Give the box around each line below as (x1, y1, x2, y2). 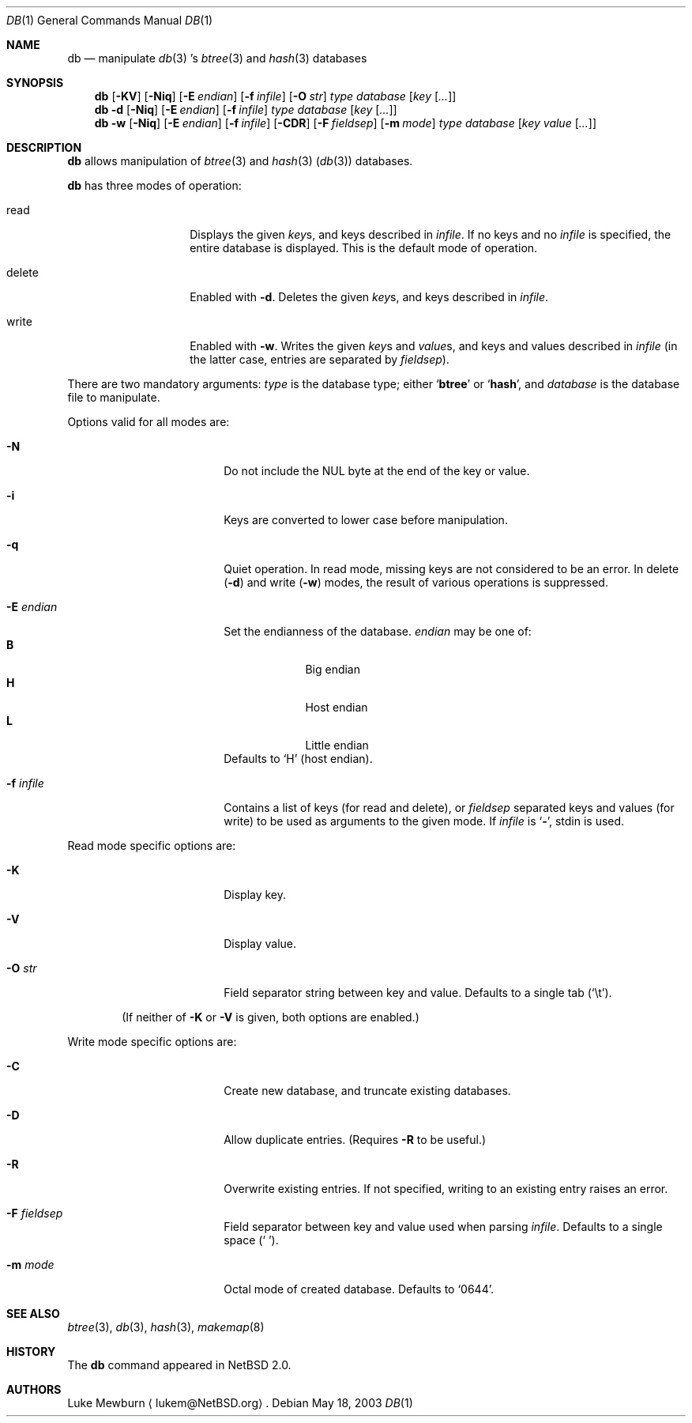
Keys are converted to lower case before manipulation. (224, 513, 508, 527)
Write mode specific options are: (67, 1035, 237, 1048)
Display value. (224, 937, 297, 950)
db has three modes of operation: (67, 179, 242, 192)
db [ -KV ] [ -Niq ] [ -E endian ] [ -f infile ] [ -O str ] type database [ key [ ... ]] (94, 89, 457, 103)
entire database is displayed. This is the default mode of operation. (190, 241, 538, 255)
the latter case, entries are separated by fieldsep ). (190, 353, 449, 366)
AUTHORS (6, 1383, 62, 1396)
